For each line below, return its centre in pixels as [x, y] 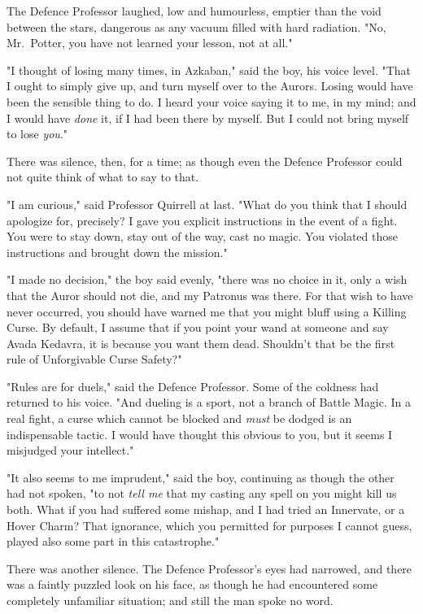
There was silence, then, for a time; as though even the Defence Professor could [205, 161]
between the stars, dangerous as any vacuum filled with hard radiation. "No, [196, 26]
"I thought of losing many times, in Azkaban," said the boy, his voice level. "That [209, 70]
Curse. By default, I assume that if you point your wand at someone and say [198, 327]
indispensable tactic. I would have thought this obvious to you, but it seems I [200, 434]
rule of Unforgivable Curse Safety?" [94, 359]
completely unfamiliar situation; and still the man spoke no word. [170, 600]
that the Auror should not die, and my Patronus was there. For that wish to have [210, 295]
